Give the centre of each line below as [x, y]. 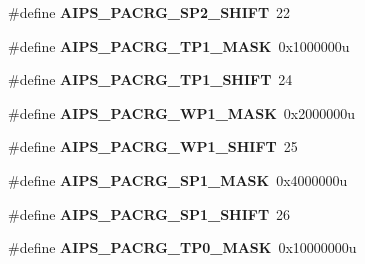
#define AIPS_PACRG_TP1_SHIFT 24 [150, 79]
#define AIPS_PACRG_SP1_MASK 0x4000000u [178, 179]
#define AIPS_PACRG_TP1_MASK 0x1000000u [179, 45]
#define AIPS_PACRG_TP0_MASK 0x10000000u [182, 247]
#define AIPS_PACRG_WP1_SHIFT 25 [153, 146]
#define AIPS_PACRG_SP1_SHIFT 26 [149, 213]
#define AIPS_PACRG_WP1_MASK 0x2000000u [182, 112]
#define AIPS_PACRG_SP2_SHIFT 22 [149, 12]
